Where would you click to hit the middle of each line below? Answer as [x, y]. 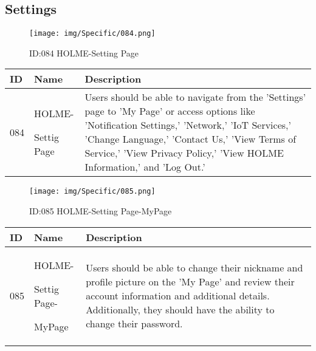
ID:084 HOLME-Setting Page [84, 53]
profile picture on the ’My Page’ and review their [190, 282]
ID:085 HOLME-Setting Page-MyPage [101, 211]
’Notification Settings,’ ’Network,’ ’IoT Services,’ [188, 125]
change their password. [134, 324]
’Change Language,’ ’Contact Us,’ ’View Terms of [191, 139]
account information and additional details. [178, 296]
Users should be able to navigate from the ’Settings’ [195, 97]
